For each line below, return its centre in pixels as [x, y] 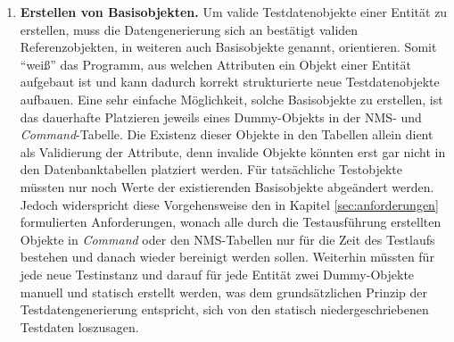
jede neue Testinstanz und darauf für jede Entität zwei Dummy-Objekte [217, 274]
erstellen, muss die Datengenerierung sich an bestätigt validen [189, 29]
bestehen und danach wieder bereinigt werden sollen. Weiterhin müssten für [227, 257]
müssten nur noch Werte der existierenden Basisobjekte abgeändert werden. [227, 186]
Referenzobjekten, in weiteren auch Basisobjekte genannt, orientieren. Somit [228, 47]
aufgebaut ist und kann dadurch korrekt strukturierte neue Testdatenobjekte [230, 82]
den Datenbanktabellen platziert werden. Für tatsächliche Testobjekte [211, 169]
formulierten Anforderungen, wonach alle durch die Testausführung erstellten [231, 222]
